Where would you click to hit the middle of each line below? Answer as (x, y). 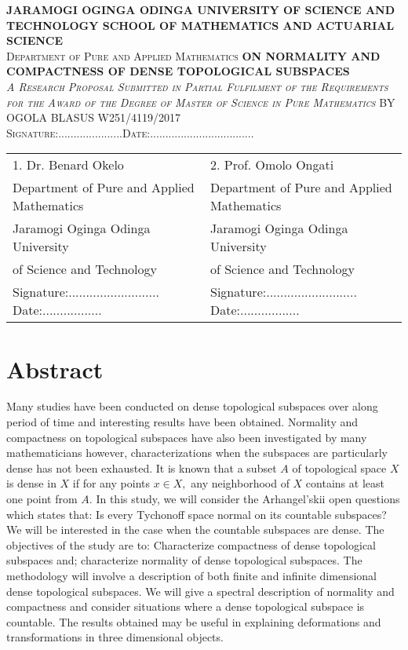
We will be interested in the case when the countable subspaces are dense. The (195, 529)
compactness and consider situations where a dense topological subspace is (186, 606)
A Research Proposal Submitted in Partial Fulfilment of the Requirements (197, 86)
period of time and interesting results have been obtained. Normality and (182, 422)
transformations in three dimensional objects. (115, 637)
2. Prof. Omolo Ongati (272, 165)
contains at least (345, 483)
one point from (42, 499)
